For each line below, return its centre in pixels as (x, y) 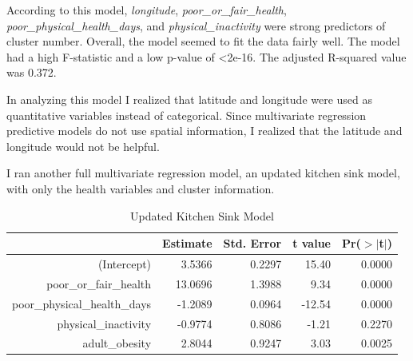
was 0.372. (32, 72)
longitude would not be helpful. (83, 146)
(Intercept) (125, 263)
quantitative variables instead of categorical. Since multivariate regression (187, 115)
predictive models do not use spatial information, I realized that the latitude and (205, 131)
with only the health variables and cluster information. (141, 188)
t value (312, 243)
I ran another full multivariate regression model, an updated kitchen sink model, (203, 173)
